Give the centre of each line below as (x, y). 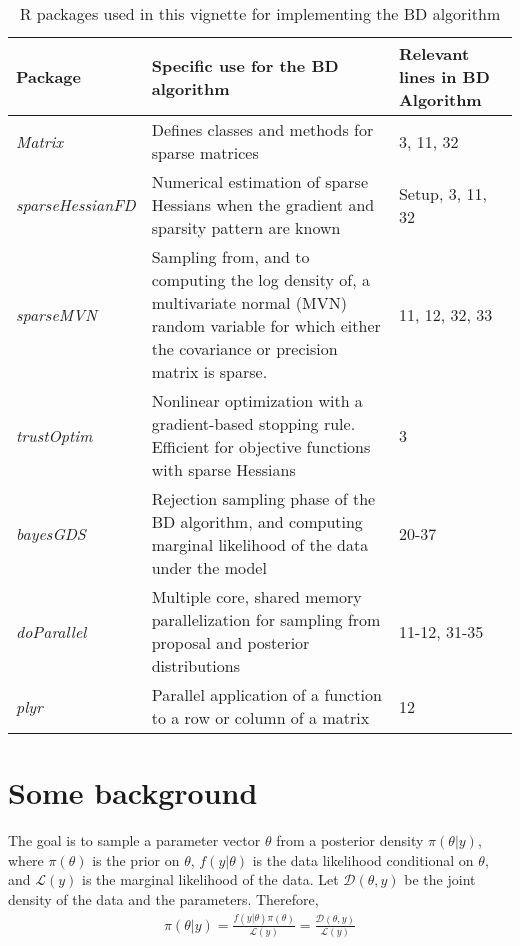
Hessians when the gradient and (263, 204)
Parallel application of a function (266, 694)
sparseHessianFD (76, 204)
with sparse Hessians (223, 469)
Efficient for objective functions (261, 446)
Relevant (434, 53)
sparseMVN (56, 314)
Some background (133, 792)
